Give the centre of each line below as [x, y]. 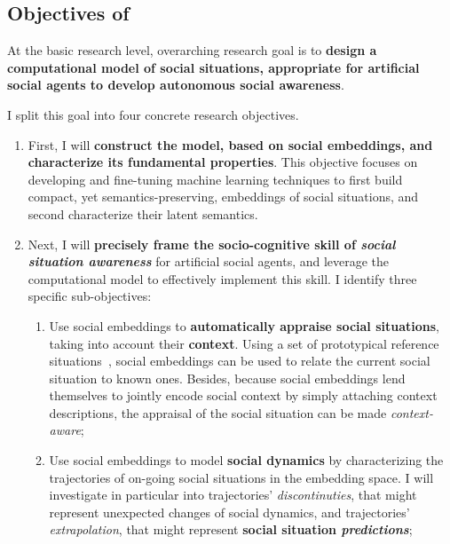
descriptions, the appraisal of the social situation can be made [218, 412]
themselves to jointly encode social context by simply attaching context [243, 395]
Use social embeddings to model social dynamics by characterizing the [246, 460]
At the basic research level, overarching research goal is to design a [192, 50]
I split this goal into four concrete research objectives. [153, 114]
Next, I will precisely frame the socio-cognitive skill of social [212, 244]
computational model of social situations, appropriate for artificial [213, 67]
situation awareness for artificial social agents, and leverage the [209, 261]
